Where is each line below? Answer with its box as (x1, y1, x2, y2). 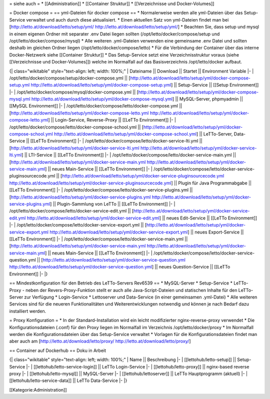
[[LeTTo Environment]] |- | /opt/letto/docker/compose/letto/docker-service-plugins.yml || (9, 187, 193, 193)
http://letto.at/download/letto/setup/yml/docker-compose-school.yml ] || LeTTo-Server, (53, 131, 233, 137)
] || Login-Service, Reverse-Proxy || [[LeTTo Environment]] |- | (48, 117, 176, 123)
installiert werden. (9, 308, 46, 314)
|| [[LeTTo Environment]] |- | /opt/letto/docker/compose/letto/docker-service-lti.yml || (25, 138, 202, 144)
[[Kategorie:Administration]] (9, 386, 67, 392)
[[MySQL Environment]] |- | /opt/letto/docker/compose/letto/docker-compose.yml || (9, 103, 182, 109)
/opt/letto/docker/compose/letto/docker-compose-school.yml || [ (9, 124, 144, 130)
